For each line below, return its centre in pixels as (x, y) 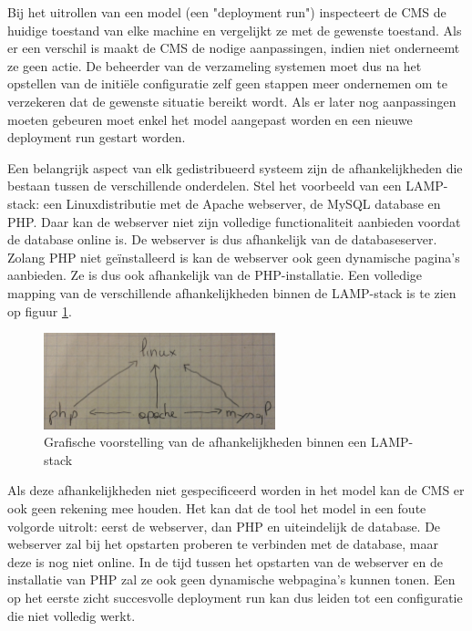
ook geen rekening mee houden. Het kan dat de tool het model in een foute (217, 508)
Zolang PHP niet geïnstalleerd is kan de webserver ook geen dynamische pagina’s (234, 257)
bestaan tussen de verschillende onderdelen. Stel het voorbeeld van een (205, 186)
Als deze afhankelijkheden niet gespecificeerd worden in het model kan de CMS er (236, 490)
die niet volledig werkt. (72, 615)
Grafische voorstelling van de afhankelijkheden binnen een (205, 442)
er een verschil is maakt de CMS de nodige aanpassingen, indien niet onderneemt (234, 48)
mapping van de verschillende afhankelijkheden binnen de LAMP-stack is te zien (232, 292)
